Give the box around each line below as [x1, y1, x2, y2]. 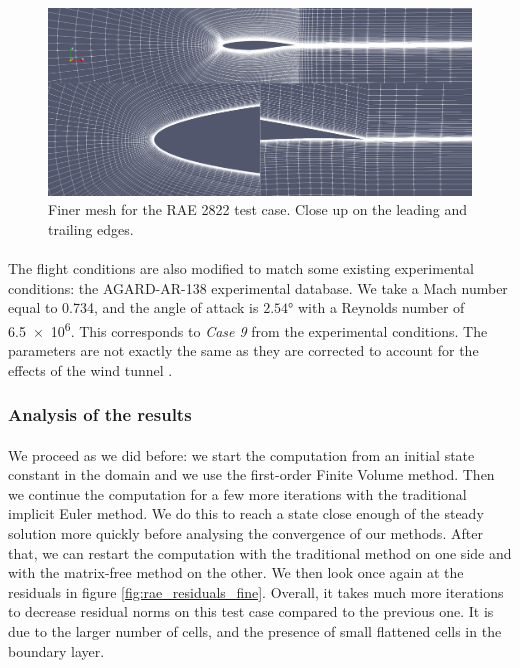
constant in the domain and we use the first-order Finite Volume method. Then [8, 464, 495, 485]
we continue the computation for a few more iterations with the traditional [8, 483, 467, 504]
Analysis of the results [8, 402, 192, 427]
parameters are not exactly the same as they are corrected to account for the [8, 339, 479, 360]
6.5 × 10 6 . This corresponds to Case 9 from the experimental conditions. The [8, 317, 488, 341]
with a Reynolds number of [298, 297, 465, 318]
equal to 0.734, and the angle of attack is [8, 297, 259, 318]
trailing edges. [48, 218, 134, 239]
